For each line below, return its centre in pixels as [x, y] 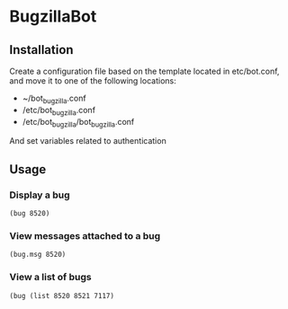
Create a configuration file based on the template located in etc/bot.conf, [144, 71]
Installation [41, 50]
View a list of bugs [50, 278]
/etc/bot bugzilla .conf [59, 111]
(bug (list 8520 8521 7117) [62, 296]
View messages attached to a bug [85, 236]
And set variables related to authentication [88, 141]
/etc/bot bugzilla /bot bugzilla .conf [78, 123]
